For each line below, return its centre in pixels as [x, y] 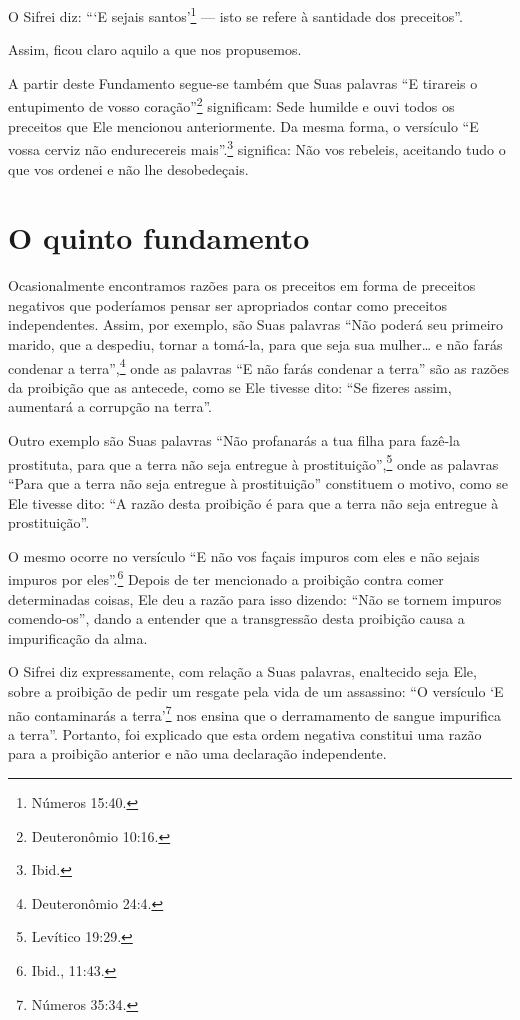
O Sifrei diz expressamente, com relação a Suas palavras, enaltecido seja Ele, [242, 671]
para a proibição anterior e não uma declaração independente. [197, 753]
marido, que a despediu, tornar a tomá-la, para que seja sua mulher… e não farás [255, 344]
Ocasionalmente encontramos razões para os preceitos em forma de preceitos [242, 285]
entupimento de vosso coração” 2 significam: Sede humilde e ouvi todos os [231, 105]
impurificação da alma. [78, 637]
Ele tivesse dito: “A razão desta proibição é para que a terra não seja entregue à [253, 502]
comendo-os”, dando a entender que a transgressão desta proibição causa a [236, 618]
